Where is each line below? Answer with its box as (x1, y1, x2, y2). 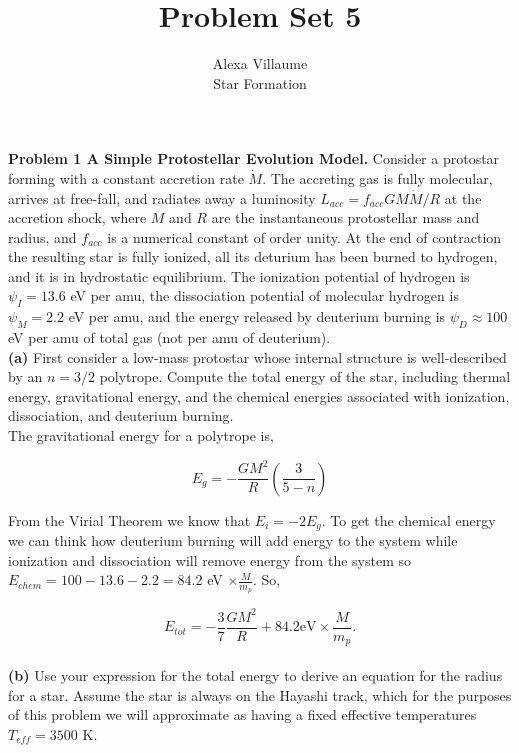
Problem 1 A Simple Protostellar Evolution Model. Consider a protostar (8, 148, 500, 169)
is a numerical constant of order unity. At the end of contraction (107, 226, 502, 247)
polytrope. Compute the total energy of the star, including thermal (99, 366, 511, 387)
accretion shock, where (8, 207, 147, 228)
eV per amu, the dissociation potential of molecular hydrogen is (70, 285, 459, 306)
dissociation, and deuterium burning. (8, 405, 234, 426)
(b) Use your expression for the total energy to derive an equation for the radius (8, 665, 503, 686)
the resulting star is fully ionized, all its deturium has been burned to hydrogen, (8, 246, 498, 267)
